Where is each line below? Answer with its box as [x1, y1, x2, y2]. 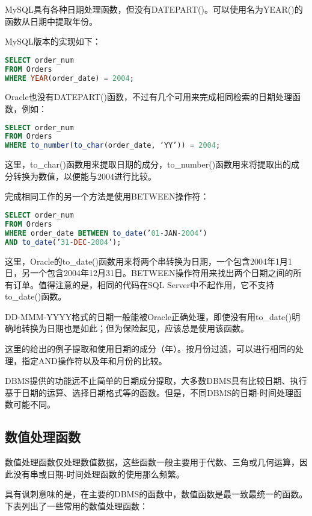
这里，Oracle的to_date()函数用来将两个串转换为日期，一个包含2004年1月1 [5, 254, 292, 267]
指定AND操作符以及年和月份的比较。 [21, 354, 167, 367]
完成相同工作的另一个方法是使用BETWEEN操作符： [5, 190, 209, 203]
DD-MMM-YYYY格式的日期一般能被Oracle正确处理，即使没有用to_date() [5, 310, 292, 322]
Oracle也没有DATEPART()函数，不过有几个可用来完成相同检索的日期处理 [5, 90, 292, 103]
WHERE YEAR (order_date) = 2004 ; [5, 74, 134, 83]
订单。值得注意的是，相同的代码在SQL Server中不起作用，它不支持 [13, 278, 275, 291]
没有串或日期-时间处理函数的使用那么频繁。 [13, 467, 185, 480]
